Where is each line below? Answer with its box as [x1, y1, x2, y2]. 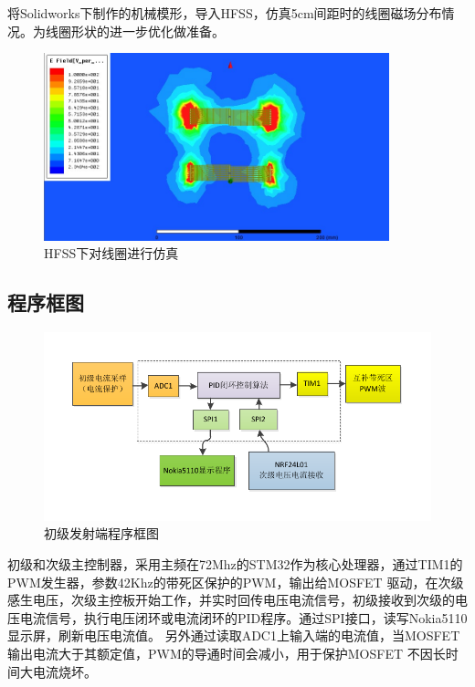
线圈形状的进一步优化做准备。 [45, 21, 225, 40]
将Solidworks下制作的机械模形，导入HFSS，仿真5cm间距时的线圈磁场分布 [7, 4, 442, 22]
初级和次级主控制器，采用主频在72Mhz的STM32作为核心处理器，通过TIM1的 [7, 555, 463, 574]
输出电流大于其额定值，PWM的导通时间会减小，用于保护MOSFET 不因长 [7, 644, 446, 662]
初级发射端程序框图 [44, 524, 159, 543]
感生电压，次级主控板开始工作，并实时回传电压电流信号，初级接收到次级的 [7, 590, 455, 609]
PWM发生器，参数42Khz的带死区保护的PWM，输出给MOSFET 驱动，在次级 [7, 572, 464, 591]
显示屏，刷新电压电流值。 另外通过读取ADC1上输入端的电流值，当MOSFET [7, 626, 460, 645]
